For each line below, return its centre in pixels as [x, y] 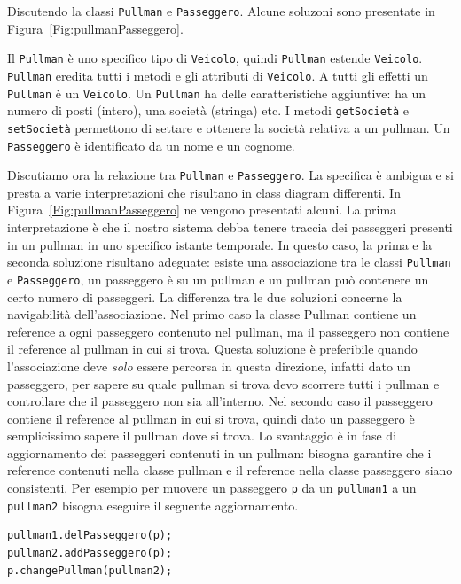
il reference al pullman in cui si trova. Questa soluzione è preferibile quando [212, 349]
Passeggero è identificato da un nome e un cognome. [151, 145]
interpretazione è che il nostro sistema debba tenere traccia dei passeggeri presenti [230, 227]
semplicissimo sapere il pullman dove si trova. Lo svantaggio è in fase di [202, 436]
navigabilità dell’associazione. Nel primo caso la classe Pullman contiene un [212, 314]
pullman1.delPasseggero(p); [90, 536]
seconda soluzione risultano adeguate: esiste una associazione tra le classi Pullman [229, 262]
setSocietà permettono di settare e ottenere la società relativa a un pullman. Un [229, 127]
